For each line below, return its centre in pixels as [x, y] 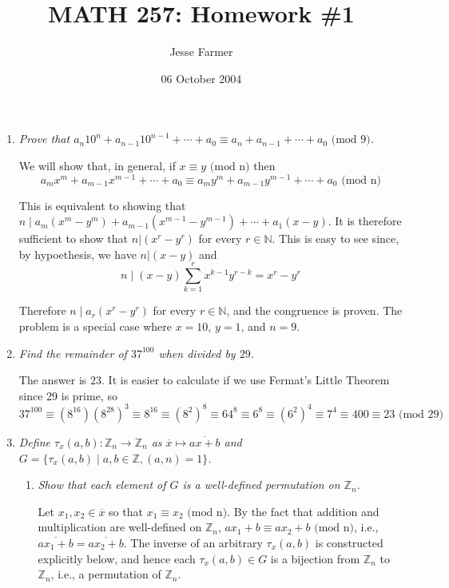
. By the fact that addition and [303, 511]
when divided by [197, 353]
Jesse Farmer [201, 52]
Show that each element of [102, 485]
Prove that [44, 139]
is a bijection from [315, 558]
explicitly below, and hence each [117, 558]
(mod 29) [421, 414]
